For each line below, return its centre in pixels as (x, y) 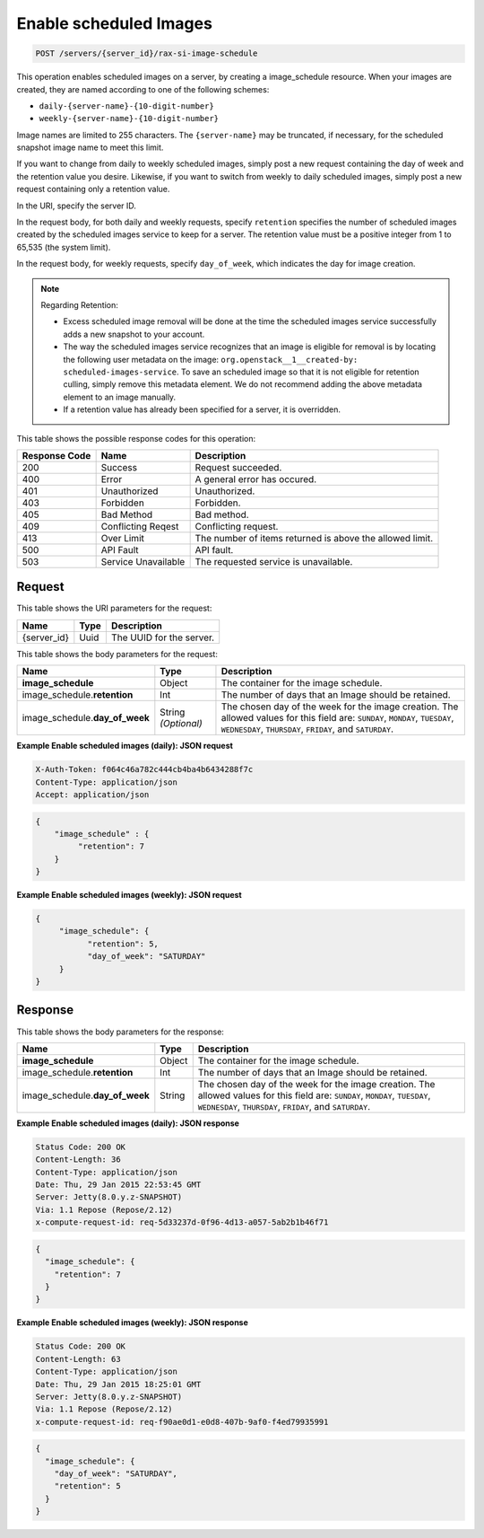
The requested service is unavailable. (274, 561)
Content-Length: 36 (78, 1160)
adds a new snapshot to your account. (134, 334)
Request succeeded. (238, 467)
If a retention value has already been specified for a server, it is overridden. (202, 409)
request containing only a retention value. (93, 189)
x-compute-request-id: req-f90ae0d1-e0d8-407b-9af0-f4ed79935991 (182, 1422)
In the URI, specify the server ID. (76, 206)
